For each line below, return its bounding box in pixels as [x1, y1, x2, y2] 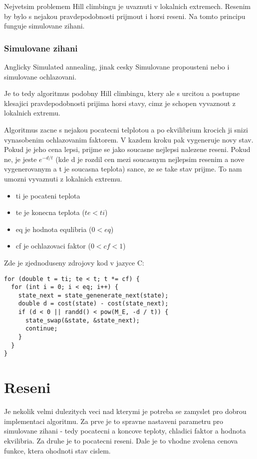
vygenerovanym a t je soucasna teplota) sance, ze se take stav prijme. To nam [4, 163, 242, 174]
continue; [25, 325, 58, 332]
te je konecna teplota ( [15, 207, 85, 217]
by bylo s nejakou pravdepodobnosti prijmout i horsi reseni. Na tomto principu [4, 10, 246, 21]
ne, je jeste [4, 153, 37, 164]
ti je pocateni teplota [15, 190, 80, 200]
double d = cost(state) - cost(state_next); [18, 300, 169, 307]
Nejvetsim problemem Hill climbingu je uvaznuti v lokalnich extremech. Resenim [4, 1, 251, 11]
